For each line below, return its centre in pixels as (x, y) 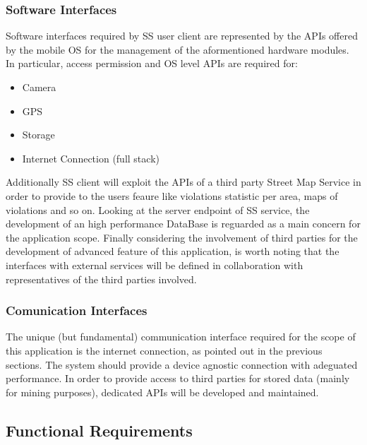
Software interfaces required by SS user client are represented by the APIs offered (182, 36)
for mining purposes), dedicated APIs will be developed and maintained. (162, 392)
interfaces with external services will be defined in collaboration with (155, 265)
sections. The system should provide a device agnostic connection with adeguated (182, 364)
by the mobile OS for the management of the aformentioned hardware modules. (178, 49)
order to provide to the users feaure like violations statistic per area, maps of (172, 195)
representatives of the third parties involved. (101, 279)
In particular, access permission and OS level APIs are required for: (152, 63)
